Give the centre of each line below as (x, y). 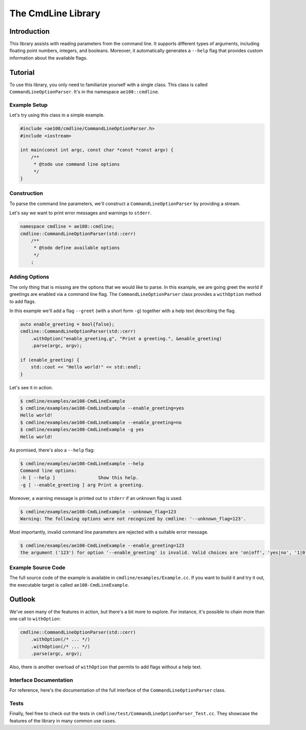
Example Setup (29, 105)
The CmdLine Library (55, 13)
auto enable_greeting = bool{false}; (67, 324)
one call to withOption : (35, 619)
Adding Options (29, 277)
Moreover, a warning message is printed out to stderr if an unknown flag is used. (96, 498)
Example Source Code (37, 567)
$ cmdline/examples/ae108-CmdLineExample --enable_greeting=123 (102, 546)
